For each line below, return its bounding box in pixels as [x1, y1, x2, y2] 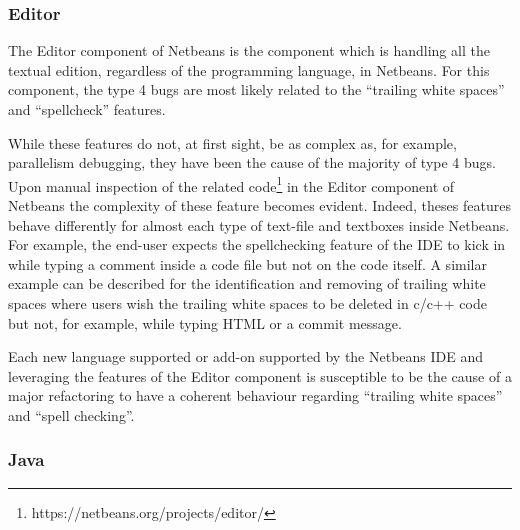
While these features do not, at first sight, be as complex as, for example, [8, 132, 457, 153]
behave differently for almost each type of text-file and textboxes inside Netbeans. [8, 214, 510, 235]
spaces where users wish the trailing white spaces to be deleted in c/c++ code [8, 293, 487, 313]
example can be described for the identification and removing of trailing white [8, 273, 486, 294]
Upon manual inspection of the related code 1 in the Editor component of [8, 172, 455, 196]
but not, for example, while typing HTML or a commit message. [8, 312, 402, 333]
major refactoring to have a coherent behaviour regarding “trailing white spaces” [8, 385, 503, 406]
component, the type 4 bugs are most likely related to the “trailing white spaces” [8, 79, 505, 100]
